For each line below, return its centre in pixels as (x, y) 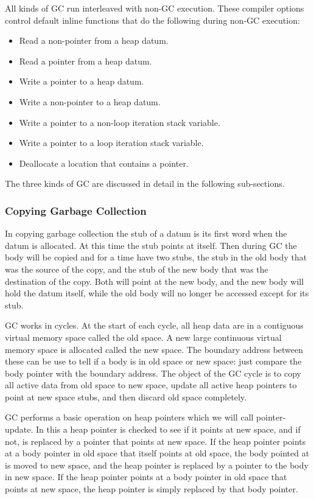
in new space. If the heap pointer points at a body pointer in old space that (146, 477)
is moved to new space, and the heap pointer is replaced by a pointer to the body (157, 465)
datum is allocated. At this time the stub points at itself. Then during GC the (151, 245)
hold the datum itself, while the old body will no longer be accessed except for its (157, 293)
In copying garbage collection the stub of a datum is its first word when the (146, 233)
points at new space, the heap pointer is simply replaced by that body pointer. (152, 489)
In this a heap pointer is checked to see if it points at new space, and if (168, 429)
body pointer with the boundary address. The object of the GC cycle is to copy (153, 373)
